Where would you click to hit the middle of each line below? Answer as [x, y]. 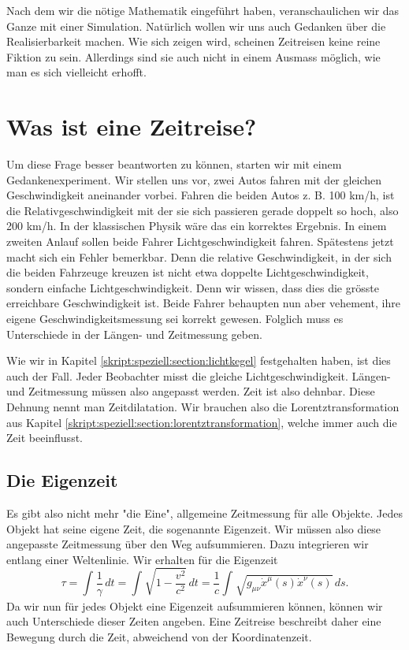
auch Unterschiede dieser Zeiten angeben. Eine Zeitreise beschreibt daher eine [194, 621]
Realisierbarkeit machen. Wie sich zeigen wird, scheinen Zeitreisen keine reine [193, 41]
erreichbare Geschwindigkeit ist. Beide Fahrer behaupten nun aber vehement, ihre [203, 303]
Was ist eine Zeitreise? [132, 126]
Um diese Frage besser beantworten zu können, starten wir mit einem [174, 164]
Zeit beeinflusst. [45, 438]
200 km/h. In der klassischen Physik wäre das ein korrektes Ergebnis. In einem [197, 226]
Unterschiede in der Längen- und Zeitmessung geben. [134, 334]
